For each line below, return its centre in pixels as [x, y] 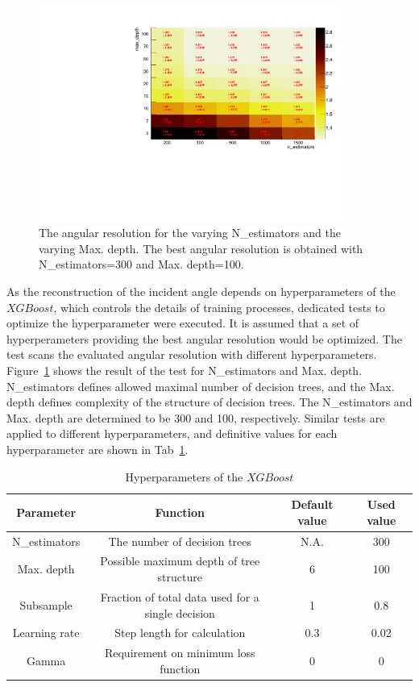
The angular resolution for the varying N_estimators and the [190, 233]
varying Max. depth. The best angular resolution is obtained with [201, 248]
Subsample [46, 604]
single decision [180, 612]
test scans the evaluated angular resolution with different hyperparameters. [192, 354]
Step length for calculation [180, 633]
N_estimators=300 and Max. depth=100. [141, 264]
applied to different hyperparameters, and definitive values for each [172, 433]
